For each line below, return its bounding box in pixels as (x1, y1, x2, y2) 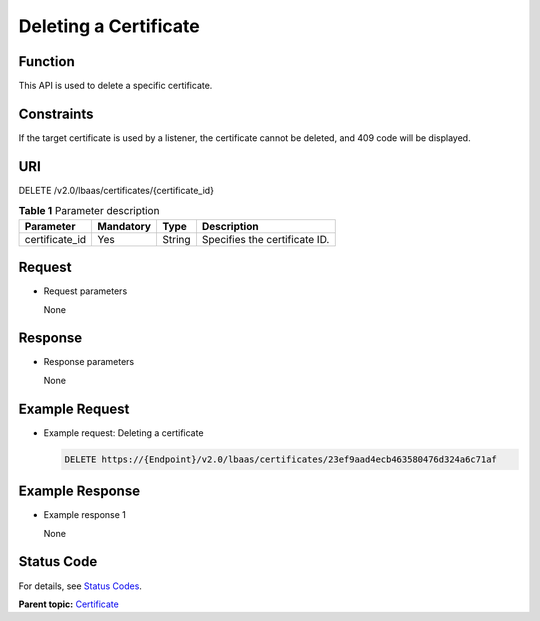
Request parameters (43, 285, 128, 297)
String (161, 232, 191, 246)
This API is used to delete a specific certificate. (18, 80, 213, 92)
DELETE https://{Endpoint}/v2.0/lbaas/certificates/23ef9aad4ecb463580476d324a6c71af (64, 453, 497, 465)
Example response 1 (43, 509, 127, 521)
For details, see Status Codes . (18, 580, 142, 592)
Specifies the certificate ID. (201, 232, 330, 246)
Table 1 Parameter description (18, 204, 160, 218)
